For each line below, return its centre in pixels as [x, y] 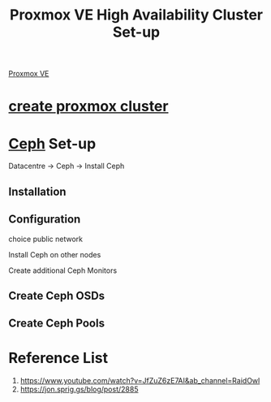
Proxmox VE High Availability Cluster [136, 15]
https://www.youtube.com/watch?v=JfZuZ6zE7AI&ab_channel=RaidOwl [140, 381]
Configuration [45, 220]
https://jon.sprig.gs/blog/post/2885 [79, 389]
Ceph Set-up [52, 143]
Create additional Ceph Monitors [63, 270]
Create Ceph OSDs [57, 295]
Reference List [58, 358]
